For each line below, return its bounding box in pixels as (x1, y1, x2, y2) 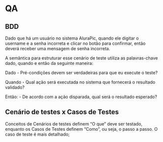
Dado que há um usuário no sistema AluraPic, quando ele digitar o (5, 35, 139, 41)
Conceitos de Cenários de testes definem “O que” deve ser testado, (5, 121, 142, 127)
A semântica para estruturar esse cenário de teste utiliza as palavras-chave (5, 55, 158, 61)
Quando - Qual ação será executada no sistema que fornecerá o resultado (5, 79, 156, 85)
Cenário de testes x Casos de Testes (5, 108, 119, 116)
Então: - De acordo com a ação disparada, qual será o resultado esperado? (5, 94, 157, 100)
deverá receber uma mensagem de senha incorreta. (5, 46, 110, 51)
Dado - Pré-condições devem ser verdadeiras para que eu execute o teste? (5, 70, 158, 76)
